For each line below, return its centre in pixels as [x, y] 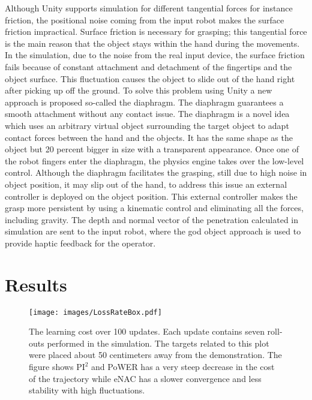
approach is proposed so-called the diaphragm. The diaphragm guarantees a [144, 102]
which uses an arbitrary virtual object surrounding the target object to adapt [147, 125]
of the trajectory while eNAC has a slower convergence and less [145, 378]
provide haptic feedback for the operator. [80, 243]
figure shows [51, 367]
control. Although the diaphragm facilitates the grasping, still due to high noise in [156, 172]
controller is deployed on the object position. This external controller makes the [151, 196]
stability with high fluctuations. [87, 390]
